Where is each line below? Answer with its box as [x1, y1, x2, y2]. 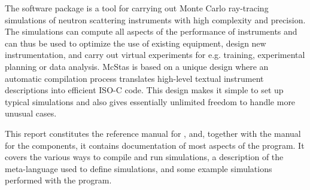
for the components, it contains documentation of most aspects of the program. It [5, 139, 305, 151]
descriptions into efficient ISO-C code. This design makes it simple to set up [5, 84, 284, 96]
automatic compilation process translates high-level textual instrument [5, 72, 264, 84]
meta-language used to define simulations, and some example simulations [5, 162, 272, 174]
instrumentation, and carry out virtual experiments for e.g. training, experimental [5, 48, 305, 61]
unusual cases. [5, 107, 57, 119]
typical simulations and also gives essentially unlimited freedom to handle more [5, 95, 296, 108]
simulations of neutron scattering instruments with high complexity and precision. [5, 13, 306, 26]
